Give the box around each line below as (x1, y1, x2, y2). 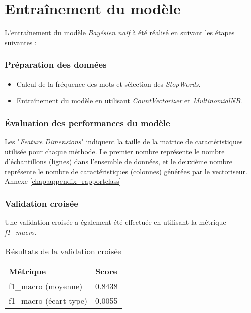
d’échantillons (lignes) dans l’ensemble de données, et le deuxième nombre (5, 156, 232, 167)
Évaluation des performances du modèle (5, 116, 170, 129)
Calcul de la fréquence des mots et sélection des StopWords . (16, 78, 201, 89)
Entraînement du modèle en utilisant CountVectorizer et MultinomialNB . (16, 95, 242, 106)
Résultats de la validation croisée (5, 245, 121, 257)
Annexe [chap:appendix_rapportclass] (5, 176, 121, 186)
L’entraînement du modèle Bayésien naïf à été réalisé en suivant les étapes (5, 27, 235, 38)
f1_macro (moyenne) (9, 280, 83, 292)
